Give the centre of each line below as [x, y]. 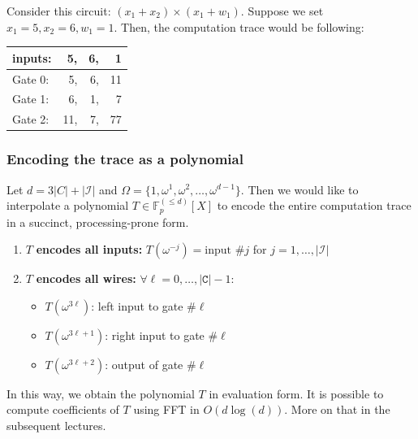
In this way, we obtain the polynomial [101, 393]
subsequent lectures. [56, 425]
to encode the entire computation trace [314, 205]
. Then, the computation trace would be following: [239, 26]
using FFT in [166, 409]
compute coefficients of [63, 409]
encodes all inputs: [89, 249]
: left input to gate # [144, 305]
